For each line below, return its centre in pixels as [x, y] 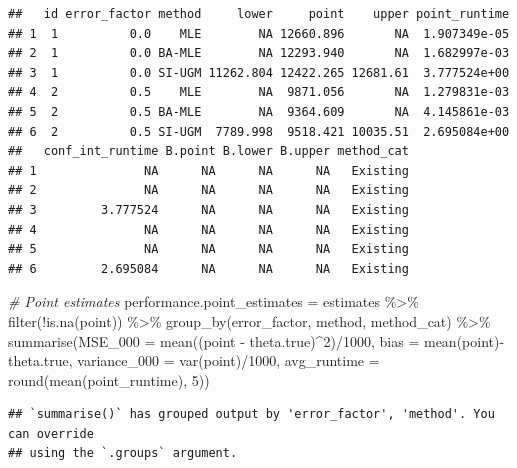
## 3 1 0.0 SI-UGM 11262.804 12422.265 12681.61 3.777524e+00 [259, 72]
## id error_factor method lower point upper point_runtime [259, 14]
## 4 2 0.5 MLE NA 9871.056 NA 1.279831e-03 [259, 92]
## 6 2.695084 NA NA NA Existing [208, 268]
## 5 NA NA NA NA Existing [208, 249]
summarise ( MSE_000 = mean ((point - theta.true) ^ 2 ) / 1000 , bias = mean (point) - [256, 340]
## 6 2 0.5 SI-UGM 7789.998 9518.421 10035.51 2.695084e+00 [259, 131]
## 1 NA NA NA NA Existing [208, 170]
